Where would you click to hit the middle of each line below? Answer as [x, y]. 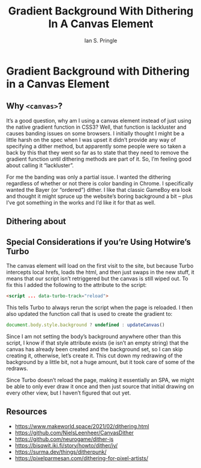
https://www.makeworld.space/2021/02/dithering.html [82, 426]
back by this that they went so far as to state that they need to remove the [97, 152]
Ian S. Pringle [101, 40]
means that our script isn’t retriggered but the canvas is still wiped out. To [97, 279]
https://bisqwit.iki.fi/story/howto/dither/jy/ [66, 445]
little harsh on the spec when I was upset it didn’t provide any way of [91, 140]
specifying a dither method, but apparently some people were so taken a [96, 146]
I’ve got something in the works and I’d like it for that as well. [81, 202]
